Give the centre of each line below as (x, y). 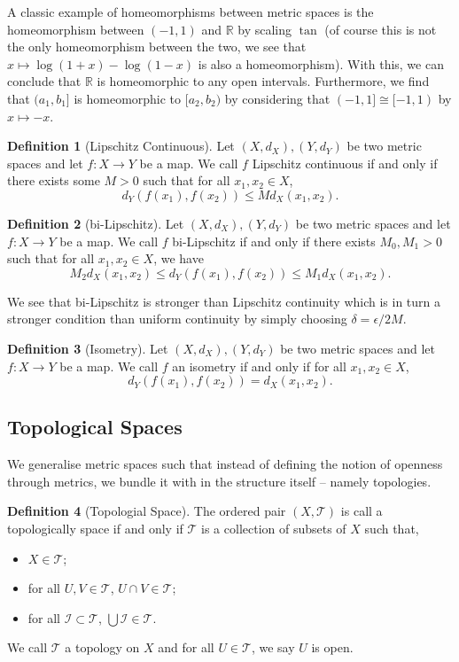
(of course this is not (381, 29)
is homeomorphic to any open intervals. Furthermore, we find (263, 81)
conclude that (44, 81)
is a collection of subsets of (274, 529)
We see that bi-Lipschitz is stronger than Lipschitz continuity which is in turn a (224, 301)
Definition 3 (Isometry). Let (88, 348)
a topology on (102, 647)
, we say (273, 647)
